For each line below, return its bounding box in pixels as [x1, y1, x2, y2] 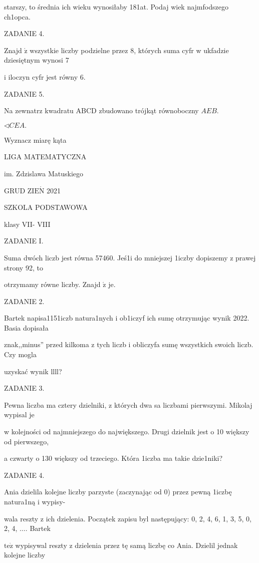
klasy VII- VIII [4, 218, 51, 229]
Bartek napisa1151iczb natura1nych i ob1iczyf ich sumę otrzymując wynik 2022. [4, 313, 249, 323]
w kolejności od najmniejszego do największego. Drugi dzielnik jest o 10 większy [4, 426, 249, 437]
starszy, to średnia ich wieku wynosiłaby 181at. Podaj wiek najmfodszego [4, 2, 228, 12]
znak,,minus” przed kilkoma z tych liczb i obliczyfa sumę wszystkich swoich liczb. [4, 339, 253, 350]
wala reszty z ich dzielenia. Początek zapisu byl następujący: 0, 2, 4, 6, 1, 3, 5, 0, [4, 513, 251, 523]
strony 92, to [4, 262, 43, 272]
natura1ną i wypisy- [4, 496, 66, 506]
